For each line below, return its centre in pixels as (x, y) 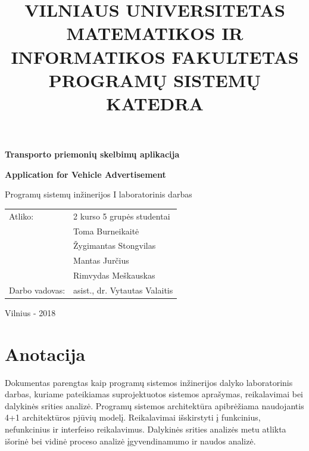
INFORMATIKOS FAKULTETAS (155, 56)
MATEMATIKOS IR (155, 33)
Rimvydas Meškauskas (114, 275)
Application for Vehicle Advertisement (85, 174)
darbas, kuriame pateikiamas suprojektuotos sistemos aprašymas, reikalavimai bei (154, 394)
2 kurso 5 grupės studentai (122, 216)
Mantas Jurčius (101, 260)
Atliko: (21, 216)
